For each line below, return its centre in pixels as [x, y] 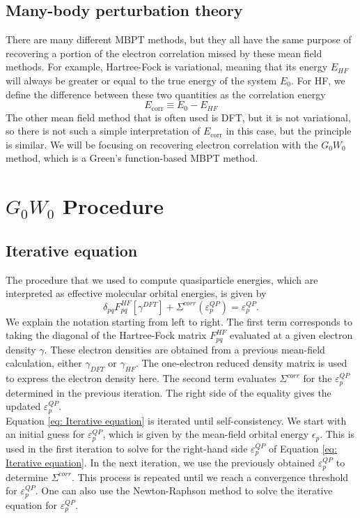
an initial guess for [45, 434]
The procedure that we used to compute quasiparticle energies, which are [162, 279]
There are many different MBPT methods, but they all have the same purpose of [179, 39]
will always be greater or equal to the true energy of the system [141, 80]
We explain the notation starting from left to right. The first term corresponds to [179, 321]
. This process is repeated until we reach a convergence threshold [210, 477]
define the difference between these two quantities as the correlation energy [166, 94]
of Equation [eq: [303, 448]
